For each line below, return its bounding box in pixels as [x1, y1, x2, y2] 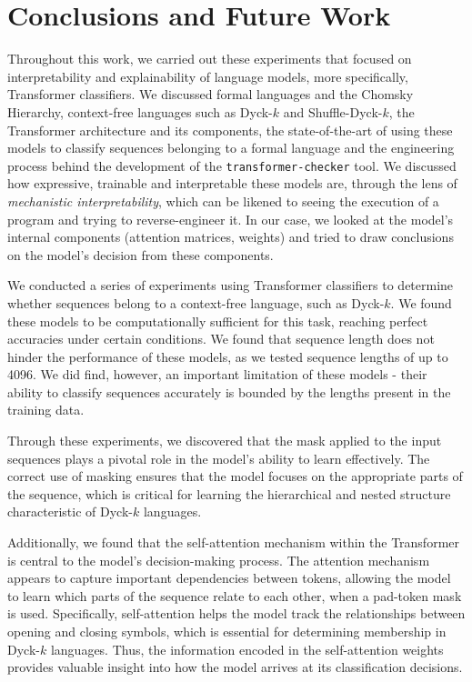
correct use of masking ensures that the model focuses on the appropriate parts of [7, 466, 463, 486]
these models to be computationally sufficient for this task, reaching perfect [7, 311, 428, 330]
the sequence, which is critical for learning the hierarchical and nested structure [7, 484, 451, 503]
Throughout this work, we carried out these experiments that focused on [7, 49, 412, 68]
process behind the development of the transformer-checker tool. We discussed [7, 155, 457, 175]
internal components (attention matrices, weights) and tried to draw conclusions [7, 227, 454, 246]
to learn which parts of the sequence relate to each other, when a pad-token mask [7, 586, 462, 605]
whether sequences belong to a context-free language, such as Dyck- [7, 293, 385, 312]
